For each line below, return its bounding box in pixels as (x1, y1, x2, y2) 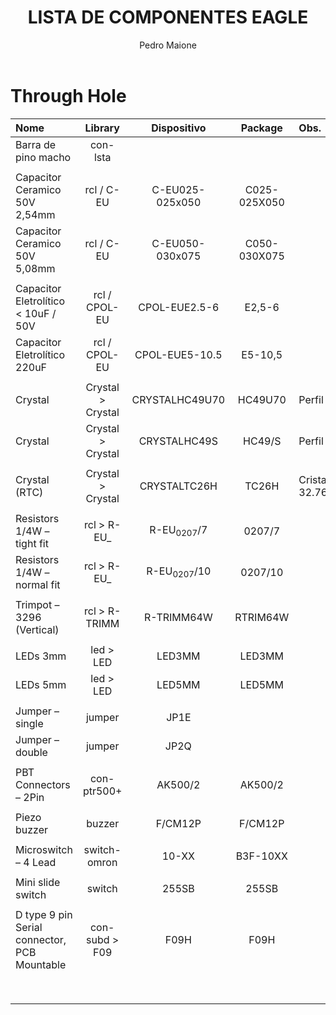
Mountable (15, 957, 67, 971)
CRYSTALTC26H (139, 479, 218, 493)
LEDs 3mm (15, 649, 67, 663)
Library (84, 121, 120, 135)
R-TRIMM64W (143, 610, 213, 624)
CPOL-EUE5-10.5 (134, 347, 223, 361)
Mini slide (15, 875, 61, 889)
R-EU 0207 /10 (146, 564, 212, 580)
